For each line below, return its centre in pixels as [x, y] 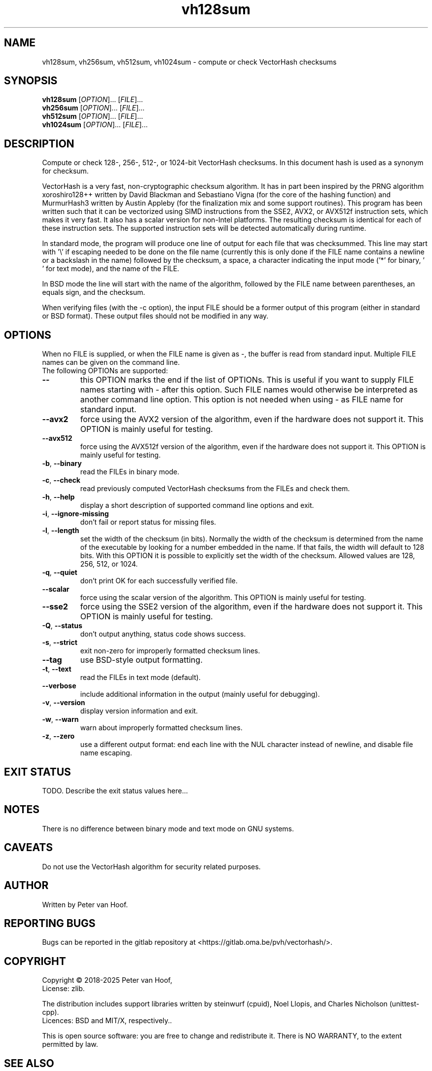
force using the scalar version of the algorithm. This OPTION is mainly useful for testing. [223, 598]
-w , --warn [60, 719]
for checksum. [65, 171]
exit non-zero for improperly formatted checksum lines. [170, 651]
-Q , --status [62, 626]
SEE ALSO [29, 1063]
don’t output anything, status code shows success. [163, 634]
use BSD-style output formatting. [141, 660]
